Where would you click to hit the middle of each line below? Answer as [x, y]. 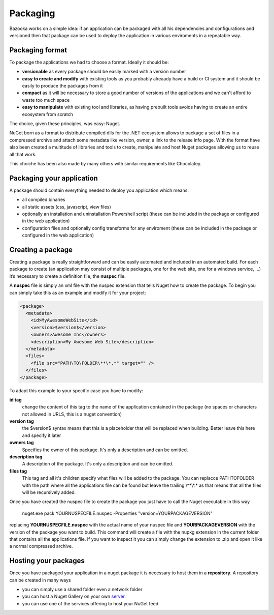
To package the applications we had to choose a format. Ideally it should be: [89, 62]
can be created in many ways [40, 580]
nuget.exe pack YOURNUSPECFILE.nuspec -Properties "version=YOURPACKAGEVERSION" [117, 513]
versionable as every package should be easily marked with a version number [104, 72]
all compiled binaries [44, 200]
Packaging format [38, 50]
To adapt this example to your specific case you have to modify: [76, 390]
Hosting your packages [47, 561]
